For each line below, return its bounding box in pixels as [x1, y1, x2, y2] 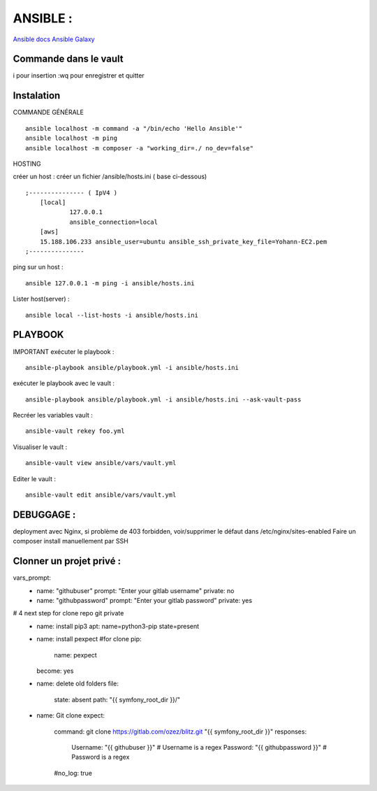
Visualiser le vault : [13, 443, 68, 451]
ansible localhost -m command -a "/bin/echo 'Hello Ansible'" [25, 124, 243, 132]
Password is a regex [71, 753, 130, 762]
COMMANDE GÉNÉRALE [13, 108, 84, 117]
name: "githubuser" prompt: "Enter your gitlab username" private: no [36, 586, 235, 594]
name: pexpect [54, 650, 97, 659]
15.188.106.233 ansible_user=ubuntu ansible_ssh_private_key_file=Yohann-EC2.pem [39, 238, 327, 245]
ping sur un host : [13, 263, 64, 271]
